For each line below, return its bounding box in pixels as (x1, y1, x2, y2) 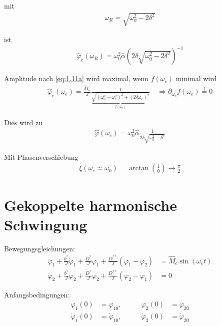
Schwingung (4, 214, 87, 234)
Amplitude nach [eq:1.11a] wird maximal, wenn (4, 73, 149, 84)
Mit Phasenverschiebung (4, 151, 78, 162)
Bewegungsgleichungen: (4, 243, 75, 253)
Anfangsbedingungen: (4, 289, 70, 299)
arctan (129, 165, 149, 172)
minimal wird (175, 73, 217, 84)
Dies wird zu (4, 117, 42, 128)
